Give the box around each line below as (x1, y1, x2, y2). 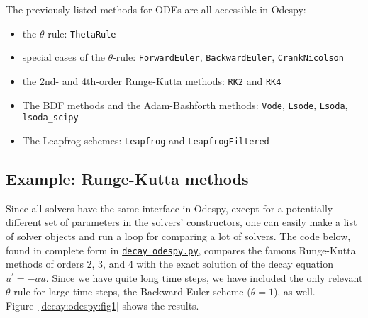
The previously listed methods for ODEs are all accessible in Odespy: (6, 2, 306, 16)
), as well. (273, 284, 316, 299)
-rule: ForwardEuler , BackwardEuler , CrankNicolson (113, 50, 344, 64)
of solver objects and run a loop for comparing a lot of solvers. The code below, (6, 228, 351, 243)
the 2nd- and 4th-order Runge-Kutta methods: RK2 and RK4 (22, 73, 281, 88)
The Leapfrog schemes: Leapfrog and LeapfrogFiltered (22, 132, 269, 147)
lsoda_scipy (22, 113, 79, 123)
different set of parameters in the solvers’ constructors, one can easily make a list (6, 215, 357, 229)
